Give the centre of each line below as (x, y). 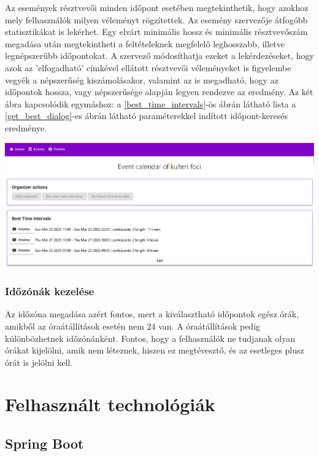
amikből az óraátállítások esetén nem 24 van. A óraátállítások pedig (133, 326)
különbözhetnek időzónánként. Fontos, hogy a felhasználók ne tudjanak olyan (150, 338)
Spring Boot (44, 443)
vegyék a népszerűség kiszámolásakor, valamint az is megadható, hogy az (142, 79)
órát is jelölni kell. (39, 362)
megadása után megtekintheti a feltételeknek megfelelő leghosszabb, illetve (145, 43)
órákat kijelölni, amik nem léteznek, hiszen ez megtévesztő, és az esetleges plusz (155, 350)
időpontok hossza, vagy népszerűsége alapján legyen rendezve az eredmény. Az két (159, 92)
